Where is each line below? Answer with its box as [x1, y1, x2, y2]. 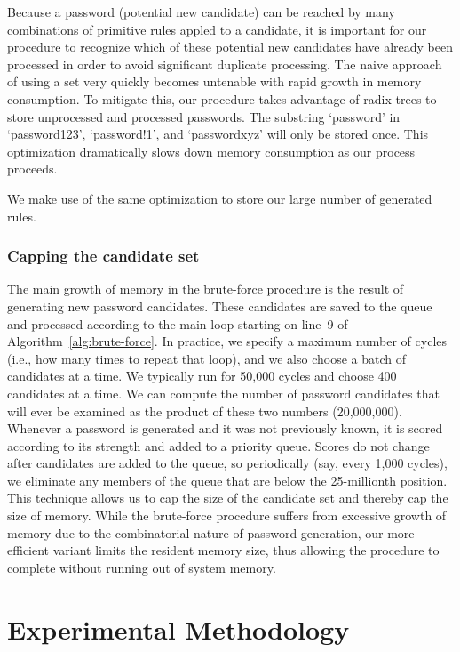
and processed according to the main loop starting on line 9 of [7, 314, 348, 333]
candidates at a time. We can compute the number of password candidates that [7, 383, 440, 402]
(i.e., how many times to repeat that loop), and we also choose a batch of [7, 349, 407, 367]
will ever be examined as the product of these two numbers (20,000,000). [7, 401, 402, 420]
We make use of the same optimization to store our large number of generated [7, 189, 432, 207]
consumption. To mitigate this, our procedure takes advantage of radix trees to [7, 89, 437, 108]
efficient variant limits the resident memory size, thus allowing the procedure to [7, 541, 440, 559]
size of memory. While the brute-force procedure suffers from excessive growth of [7, 506, 447, 525]
